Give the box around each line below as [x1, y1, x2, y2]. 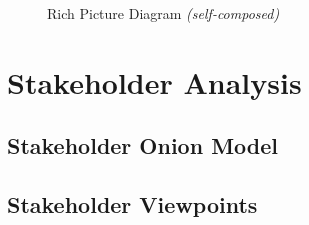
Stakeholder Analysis [7, 61, 302, 102]
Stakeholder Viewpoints [7, 189, 258, 220]
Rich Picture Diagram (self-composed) [47, 3, 280, 23]
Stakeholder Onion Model [7, 130, 279, 161]
